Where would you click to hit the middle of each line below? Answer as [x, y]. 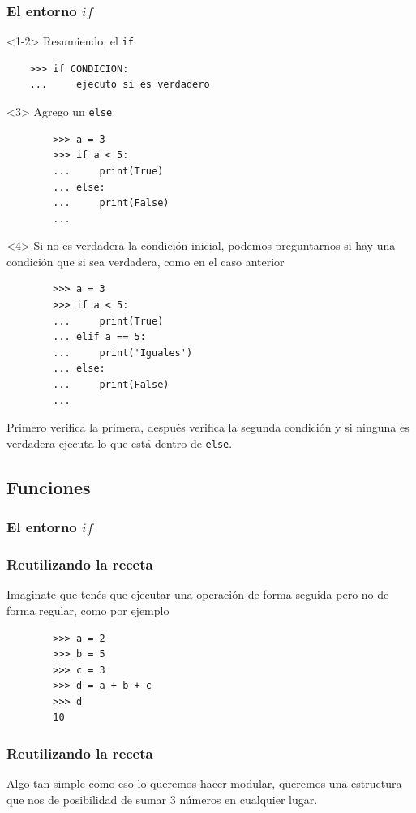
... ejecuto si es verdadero [120, 85]
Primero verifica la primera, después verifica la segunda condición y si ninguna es [208, 427]
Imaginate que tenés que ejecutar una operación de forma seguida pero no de [198, 594]
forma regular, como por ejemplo [88, 610]
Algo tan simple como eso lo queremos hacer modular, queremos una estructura [204, 783]
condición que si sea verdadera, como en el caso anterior [146, 261]
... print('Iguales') [123, 353]
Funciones [49, 486]
